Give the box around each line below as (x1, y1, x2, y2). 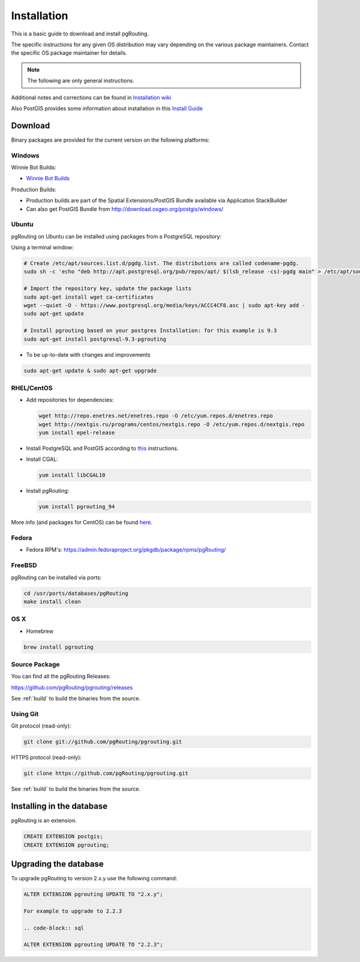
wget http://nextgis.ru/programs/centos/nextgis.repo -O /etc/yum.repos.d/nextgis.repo (38, 421, 305, 428)
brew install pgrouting (23, 644, 94, 650)
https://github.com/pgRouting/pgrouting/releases (11, 684, 133, 691)
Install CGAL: (26, 455, 58, 463)
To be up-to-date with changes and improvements (26, 351, 151, 358)
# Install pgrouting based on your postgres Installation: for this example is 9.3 (23, 327, 277, 334)
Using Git (11, 710, 39, 718)
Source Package (11, 660, 60, 669)
